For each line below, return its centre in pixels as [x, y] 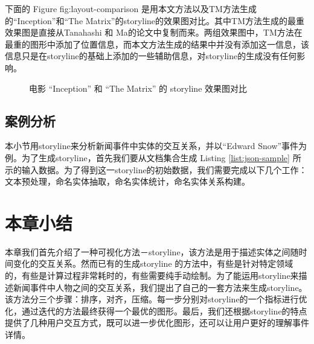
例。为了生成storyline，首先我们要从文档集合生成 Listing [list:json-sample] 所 [153, 157]
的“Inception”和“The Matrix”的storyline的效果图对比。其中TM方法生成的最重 [155, 20]
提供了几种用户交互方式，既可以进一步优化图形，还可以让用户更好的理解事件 [157, 323]
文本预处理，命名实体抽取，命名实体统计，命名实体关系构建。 [127, 181]
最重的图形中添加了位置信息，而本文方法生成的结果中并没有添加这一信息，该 [157, 44]
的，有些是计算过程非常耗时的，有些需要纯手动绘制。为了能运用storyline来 [152, 276]
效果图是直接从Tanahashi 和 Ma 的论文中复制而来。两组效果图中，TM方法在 [154, 32]
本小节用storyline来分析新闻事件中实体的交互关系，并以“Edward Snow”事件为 [156, 146]
